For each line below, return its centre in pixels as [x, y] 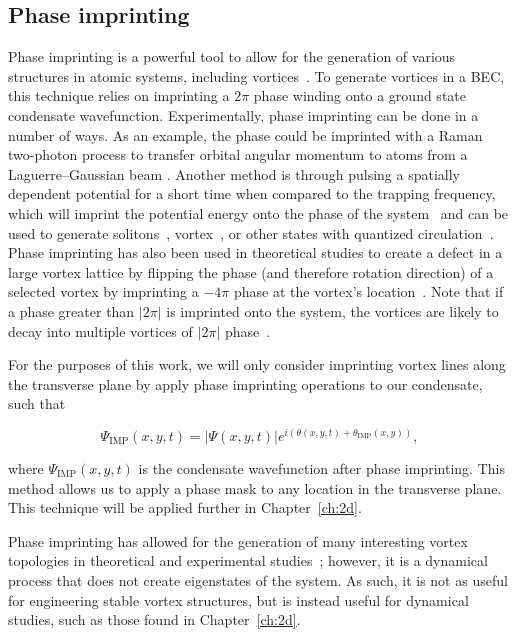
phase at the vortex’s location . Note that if [368, 291]
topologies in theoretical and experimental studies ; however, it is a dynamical [248, 560]
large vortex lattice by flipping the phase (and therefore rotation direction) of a [251, 271]
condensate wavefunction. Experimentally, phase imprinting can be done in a [243, 114]
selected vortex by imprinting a [103, 291]
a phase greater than [71, 310]
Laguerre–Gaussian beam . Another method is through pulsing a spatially [234, 173]
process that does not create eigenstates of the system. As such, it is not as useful [258, 579]
